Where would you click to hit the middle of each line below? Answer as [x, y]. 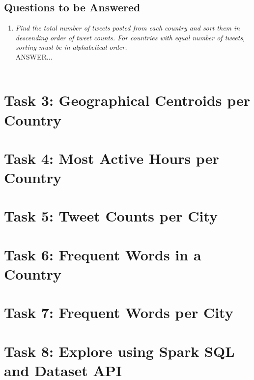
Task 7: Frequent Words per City [119, 312]
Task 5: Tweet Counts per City [111, 216]
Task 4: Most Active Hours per [112, 158]
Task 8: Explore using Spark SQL [119, 351]
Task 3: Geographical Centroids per [127, 100]
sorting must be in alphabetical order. [71, 47]
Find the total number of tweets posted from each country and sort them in [128, 28]
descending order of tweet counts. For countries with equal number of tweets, [130, 37]
